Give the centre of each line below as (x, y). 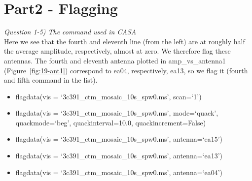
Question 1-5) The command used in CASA (70, 32)
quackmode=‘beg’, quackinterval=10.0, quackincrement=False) (111, 122)
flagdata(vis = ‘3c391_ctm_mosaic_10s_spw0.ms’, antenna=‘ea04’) (119, 172)
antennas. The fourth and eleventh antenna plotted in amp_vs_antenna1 (115, 60)
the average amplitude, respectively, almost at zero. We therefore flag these (117, 51)
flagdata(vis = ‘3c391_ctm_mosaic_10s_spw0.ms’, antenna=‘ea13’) (119, 156)
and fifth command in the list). (51, 80)
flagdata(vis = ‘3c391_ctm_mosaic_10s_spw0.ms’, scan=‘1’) (108, 96)
